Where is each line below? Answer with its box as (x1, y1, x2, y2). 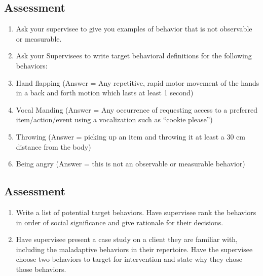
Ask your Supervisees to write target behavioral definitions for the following (16, 50, 252, 61)
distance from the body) (16, 141, 91, 152)
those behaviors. (16, 263, 66, 274)
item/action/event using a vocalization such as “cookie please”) (16, 114, 213, 125)
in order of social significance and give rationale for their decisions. (16, 217, 223, 227)
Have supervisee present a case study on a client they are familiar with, (16, 234, 238, 245)
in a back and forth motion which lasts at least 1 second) (16, 87, 194, 98)
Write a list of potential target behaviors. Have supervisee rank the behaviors (16, 206, 256, 217)
